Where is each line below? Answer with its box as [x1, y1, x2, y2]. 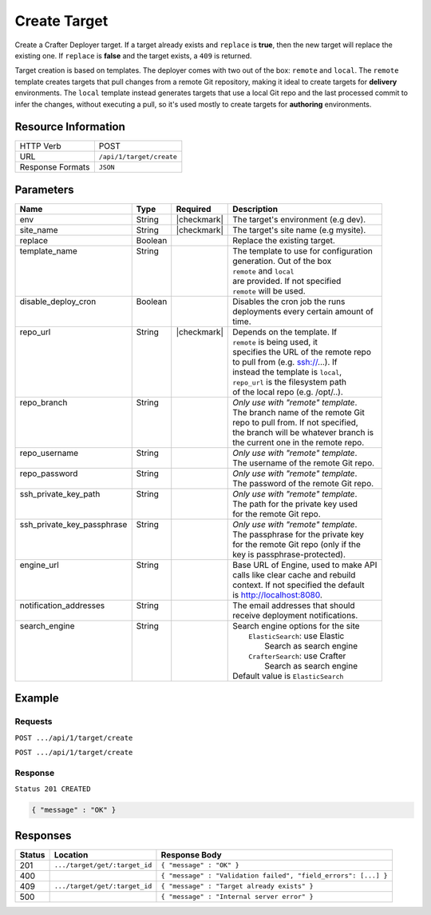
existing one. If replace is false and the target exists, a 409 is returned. [14, 50, 252, 60]
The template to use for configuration [232, 245, 373, 256]
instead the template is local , [232, 366, 342, 378]
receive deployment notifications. [232, 609, 358, 621]
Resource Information [14, 120, 125, 134]
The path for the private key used [232, 498, 358, 509]
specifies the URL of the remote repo [232, 346, 371, 358]
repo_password [19, 468, 78, 479]
